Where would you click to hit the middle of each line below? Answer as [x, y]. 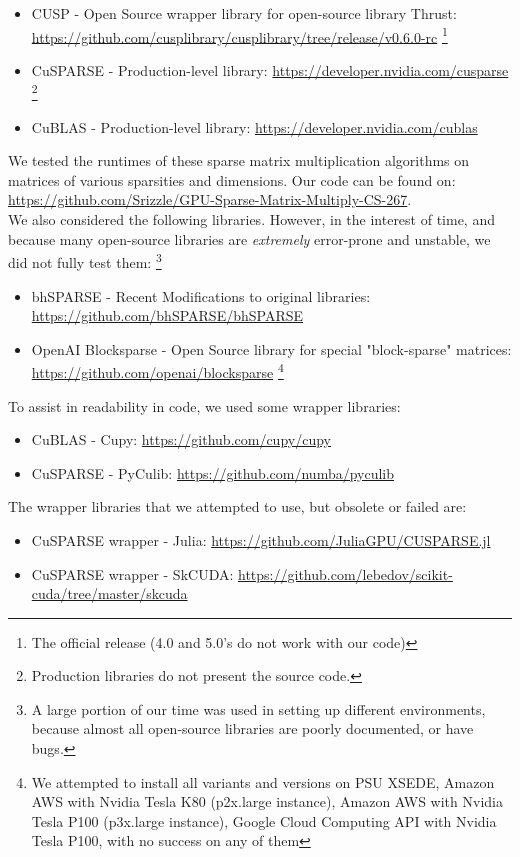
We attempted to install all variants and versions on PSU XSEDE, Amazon [263, 781]
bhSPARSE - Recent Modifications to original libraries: [201, 295]
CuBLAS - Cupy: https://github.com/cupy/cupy [181, 439]
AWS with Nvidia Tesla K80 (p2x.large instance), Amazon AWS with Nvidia [267, 801]
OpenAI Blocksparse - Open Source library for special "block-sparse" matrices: [271, 348]
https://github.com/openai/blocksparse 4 [157, 370]
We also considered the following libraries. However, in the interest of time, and [251, 219]
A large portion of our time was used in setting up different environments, [258, 708]
